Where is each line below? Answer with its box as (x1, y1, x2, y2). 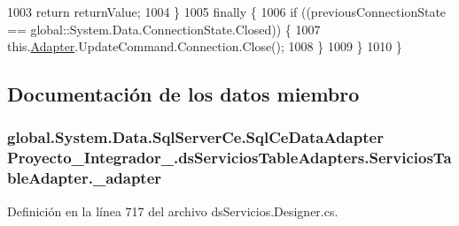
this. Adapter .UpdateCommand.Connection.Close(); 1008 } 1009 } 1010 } (7, 37, 402, 56)
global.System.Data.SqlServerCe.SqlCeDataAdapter (7, 126, 384, 148)
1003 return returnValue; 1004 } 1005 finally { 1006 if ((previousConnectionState (7, 3, 447, 20)
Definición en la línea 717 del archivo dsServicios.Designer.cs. (7, 201, 338, 220)
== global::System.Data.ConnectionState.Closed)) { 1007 (7, 19, 321, 38)
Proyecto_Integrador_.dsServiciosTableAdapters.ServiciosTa (7, 147, 452, 169)
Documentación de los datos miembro (7, 80, 360, 108)
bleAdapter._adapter (7, 167, 162, 189)
